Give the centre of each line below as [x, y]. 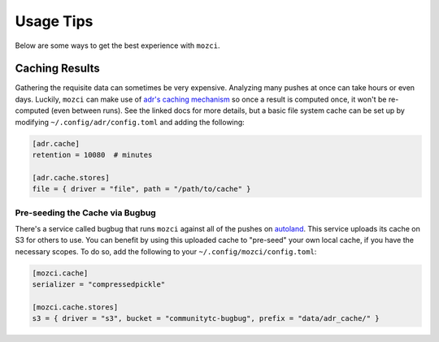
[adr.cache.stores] [71, 177]
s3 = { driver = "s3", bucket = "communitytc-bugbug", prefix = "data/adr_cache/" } [206, 318]
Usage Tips [54, 21]
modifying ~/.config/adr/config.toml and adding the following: [130, 122]
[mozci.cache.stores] [75, 307]
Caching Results [58, 69]
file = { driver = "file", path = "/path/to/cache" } [141, 189]
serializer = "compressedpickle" [99, 285]
